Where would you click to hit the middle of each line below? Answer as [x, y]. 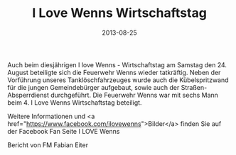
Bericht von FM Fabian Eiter [48, 145]
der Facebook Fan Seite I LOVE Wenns [64, 131]
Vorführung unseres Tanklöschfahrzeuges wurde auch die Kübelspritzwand [118, 80]
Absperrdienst [28, 95]
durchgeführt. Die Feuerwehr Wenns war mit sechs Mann [135, 95]
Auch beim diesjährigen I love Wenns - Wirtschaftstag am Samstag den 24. [117, 64]
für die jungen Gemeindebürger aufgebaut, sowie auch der [93, 87]
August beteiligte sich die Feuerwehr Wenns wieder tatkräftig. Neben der [114, 72]
